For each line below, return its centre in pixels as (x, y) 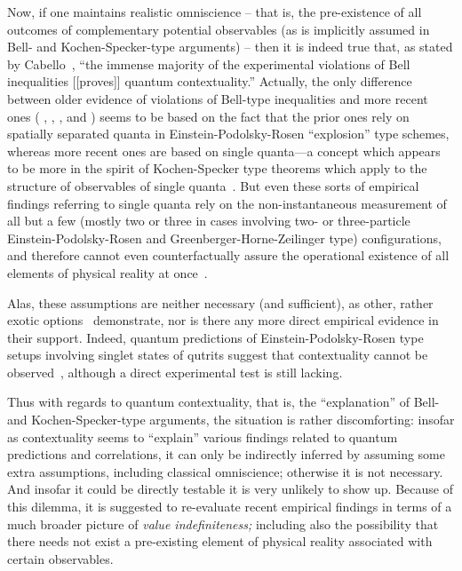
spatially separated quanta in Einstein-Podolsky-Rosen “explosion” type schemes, (228, 134)
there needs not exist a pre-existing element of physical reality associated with (220, 541)
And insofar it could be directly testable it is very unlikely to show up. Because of (230, 489)
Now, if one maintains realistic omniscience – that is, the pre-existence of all (215, 12)
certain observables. (60, 558)
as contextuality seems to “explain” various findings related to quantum (203, 436)
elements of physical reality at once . (108, 272)
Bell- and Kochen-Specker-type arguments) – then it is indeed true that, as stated (230, 47)
